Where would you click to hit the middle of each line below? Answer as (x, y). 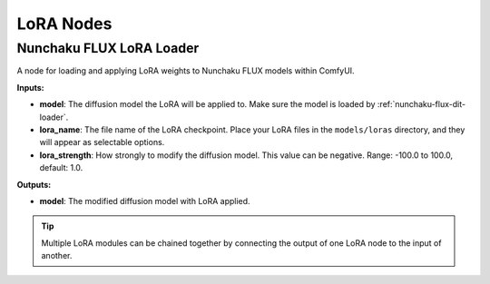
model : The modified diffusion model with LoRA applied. (145, 201)
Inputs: (30, 87)
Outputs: (34, 184)
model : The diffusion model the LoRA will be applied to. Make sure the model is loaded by (207, 104)
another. (57, 256)
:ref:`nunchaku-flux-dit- (421, 104)
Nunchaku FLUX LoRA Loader (108, 48)
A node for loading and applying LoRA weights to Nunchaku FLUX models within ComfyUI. (186, 71)
